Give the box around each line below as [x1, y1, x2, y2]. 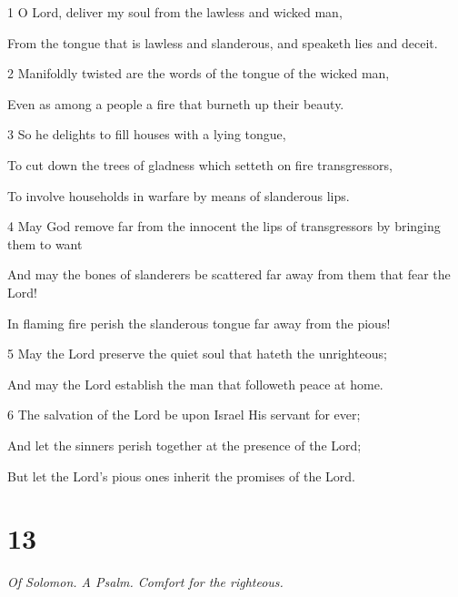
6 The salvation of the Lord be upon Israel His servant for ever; [7, 405, 361, 424]
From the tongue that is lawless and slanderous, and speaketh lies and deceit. [7, 33, 438, 52]
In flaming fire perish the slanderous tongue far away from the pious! [7, 313, 391, 332]
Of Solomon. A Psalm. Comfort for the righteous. [7, 572, 284, 592]
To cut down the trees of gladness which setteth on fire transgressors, [7, 155, 393, 174]
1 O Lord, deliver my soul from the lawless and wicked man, [7, 3, 343, 21]
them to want [7, 234, 83, 253]
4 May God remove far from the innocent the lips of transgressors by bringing [7, 217, 441, 236]
